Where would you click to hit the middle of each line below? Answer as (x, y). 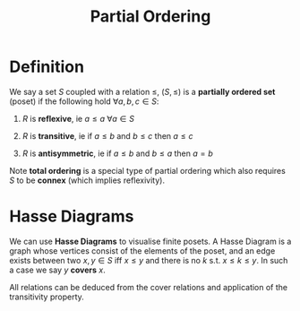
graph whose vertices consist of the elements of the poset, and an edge (142, 251)
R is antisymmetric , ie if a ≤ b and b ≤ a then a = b (117, 153)
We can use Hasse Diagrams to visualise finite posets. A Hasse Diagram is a (150, 241)
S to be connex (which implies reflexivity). (87, 180)
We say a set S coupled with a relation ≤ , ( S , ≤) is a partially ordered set (142, 91)
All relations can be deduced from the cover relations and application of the (149, 287)
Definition (47, 67)
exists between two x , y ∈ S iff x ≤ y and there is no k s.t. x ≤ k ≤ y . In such (149, 260)
